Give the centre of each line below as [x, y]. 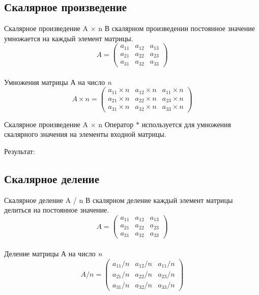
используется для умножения [186, 124]
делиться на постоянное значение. [57, 210]
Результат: [20, 151]
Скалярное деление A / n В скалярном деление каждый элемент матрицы [119, 200]
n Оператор [116, 124]
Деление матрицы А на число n [53, 253]
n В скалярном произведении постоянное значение [177, 28]
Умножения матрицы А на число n [58, 82]
